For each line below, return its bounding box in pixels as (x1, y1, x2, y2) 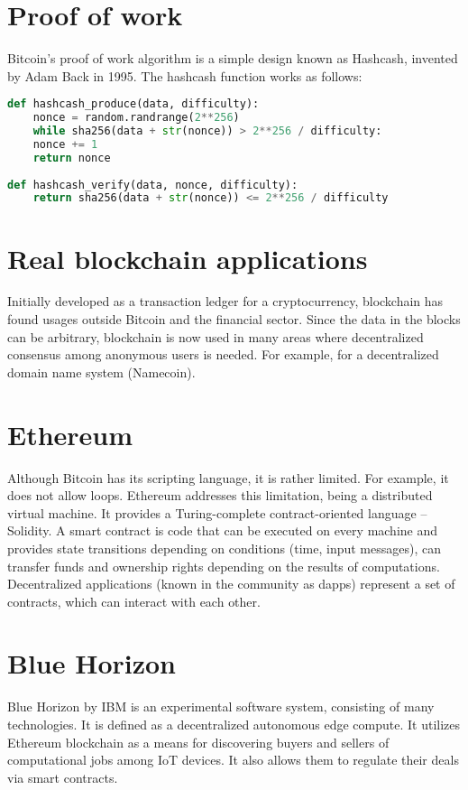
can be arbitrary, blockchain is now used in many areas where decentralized (7, 327, 424, 346)
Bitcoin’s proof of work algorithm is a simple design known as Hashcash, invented (7, 49, 458, 68)
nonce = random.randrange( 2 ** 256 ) (32, 111, 240, 125)
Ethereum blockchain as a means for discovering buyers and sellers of (7, 732, 390, 751)
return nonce (32, 151, 111, 164)
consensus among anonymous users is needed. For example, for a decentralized (7, 345, 439, 364)
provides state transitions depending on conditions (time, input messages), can (7, 538, 441, 557)
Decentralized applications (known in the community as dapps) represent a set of (7, 574, 455, 593)
